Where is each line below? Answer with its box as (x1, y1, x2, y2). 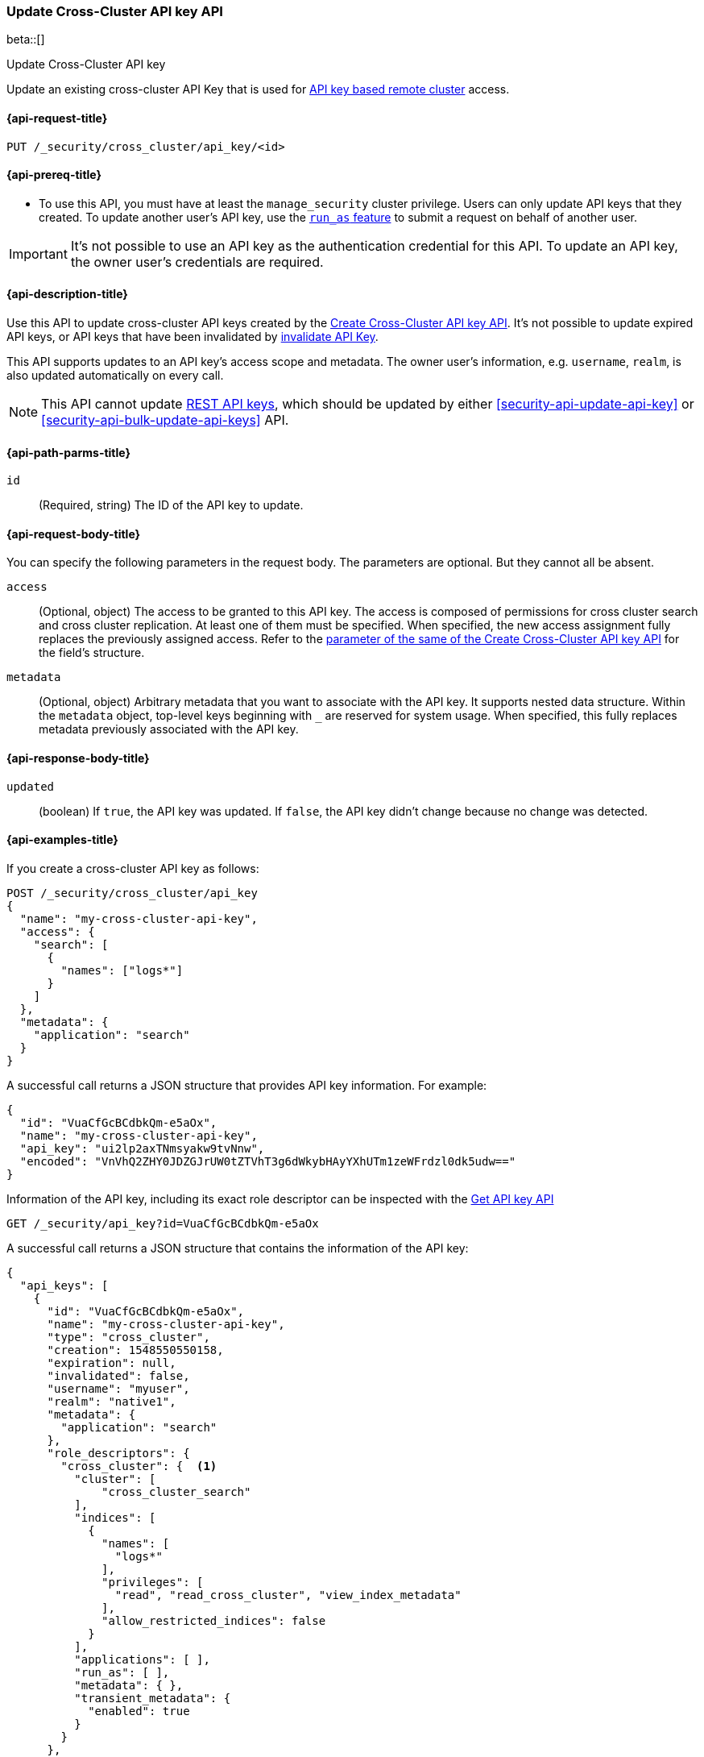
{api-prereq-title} (6, 168, 102, 182)
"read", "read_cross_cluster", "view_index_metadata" (114, 1588, 462, 1601)
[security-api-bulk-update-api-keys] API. (41, 412, 289, 429)
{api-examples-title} (6, 833, 118, 847)
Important (9, 245, 68, 262)
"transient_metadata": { (74, 1691, 231, 1705)
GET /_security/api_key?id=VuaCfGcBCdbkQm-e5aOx (6, 1216, 319, 1230)
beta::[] (6, 32, 45, 47)
